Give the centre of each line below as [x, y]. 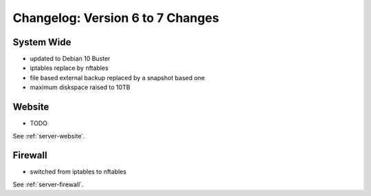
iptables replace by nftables [69, 68]
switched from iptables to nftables [78, 172]
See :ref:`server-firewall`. [48, 184]
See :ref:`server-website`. [49, 136]
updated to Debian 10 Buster [70, 59]
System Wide [42, 42]
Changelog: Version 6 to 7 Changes [116, 18]
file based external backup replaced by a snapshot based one [117, 77]
